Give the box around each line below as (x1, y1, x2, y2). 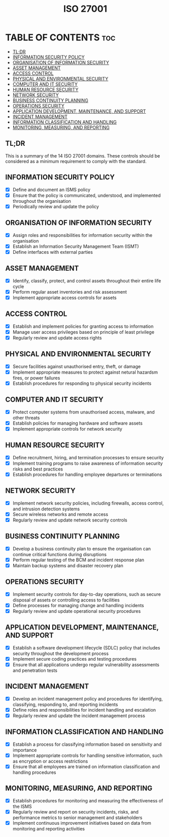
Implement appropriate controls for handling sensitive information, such (12, 752, 162, 758)
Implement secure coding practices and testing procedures (12, 656, 137, 662)
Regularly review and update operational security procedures (12, 608, 141, 614)
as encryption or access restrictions (12, 758, 88, 764)
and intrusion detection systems (12, 506, 80, 512)
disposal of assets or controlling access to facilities (12, 597, 120, 603)
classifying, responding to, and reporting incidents (12, 701, 118, 708)
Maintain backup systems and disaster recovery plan (12, 562, 123, 568)
